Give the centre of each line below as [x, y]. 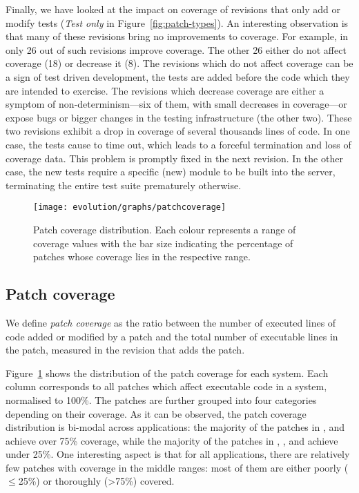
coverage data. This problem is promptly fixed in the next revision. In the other [174, 158]
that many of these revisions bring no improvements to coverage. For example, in [177, 36]
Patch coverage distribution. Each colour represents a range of [165, 229]
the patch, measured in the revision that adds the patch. [125, 350]
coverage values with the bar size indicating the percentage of [163, 243]
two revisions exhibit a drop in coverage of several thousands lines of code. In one [178, 131]
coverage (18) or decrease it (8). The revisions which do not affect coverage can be [179, 63]
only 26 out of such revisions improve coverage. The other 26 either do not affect [176, 49]
